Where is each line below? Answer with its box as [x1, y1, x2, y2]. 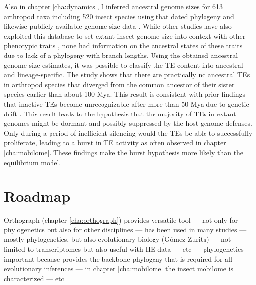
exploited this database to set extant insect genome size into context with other [4, 30, 246, 41]
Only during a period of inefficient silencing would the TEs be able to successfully [4, 127, 253, 138]
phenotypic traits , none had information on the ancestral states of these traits [4, 40, 243, 51]
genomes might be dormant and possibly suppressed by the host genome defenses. [4, 118, 252, 128]
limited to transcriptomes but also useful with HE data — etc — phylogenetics [4, 244, 244, 254]
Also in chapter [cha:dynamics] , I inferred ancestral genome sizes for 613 [4, 1, 223, 11]
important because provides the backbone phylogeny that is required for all [4, 253, 232, 264]
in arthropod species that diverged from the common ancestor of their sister [4, 79, 235, 89]
